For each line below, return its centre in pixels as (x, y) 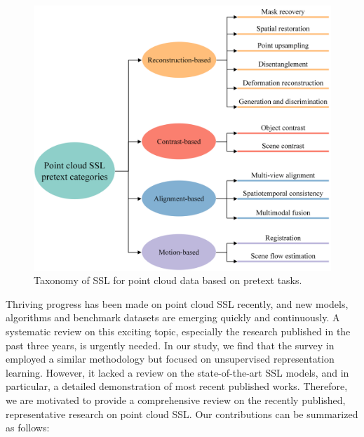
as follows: (28, 428)
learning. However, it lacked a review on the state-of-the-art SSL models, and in (177, 372)
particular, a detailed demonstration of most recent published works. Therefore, (177, 386)
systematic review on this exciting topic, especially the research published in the (178, 331)
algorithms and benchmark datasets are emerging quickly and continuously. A (173, 317)
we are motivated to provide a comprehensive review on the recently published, (176, 399)
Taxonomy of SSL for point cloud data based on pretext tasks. (168, 280)
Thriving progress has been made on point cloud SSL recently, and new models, (177, 303)
